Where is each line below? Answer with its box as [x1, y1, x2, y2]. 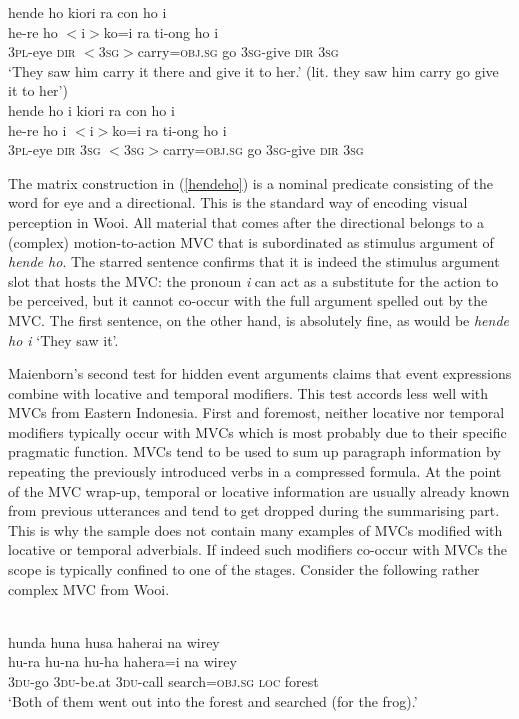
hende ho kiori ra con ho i [8, 2, 167, 22]
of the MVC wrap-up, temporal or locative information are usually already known [8, 480, 510, 501]
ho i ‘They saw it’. [8, 329, 119, 350]
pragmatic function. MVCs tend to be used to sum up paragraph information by [8, 441, 501, 462]
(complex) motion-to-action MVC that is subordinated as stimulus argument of [8, 231, 494, 252]
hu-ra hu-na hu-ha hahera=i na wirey [8, 651, 237, 672]
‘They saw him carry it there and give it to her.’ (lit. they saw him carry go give [8, 60, 499, 81]
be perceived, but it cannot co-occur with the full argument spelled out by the [8, 290, 488, 311]
